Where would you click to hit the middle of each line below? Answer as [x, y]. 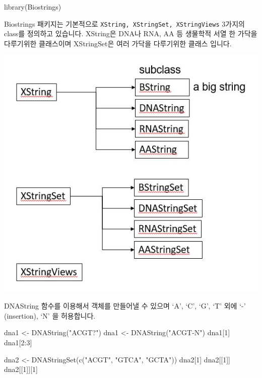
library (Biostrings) [33, 7]
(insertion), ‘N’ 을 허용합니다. [50, 315]
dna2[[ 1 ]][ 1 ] [21, 369]
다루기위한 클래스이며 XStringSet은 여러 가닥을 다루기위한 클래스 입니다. [118, 43]
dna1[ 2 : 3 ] [18, 342]
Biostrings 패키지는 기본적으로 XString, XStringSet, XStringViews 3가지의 [124, 23]
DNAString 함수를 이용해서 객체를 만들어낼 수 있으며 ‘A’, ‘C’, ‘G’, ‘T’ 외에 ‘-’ [125, 306]
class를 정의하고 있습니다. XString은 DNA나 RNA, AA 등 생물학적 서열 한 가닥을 [131, 33]
